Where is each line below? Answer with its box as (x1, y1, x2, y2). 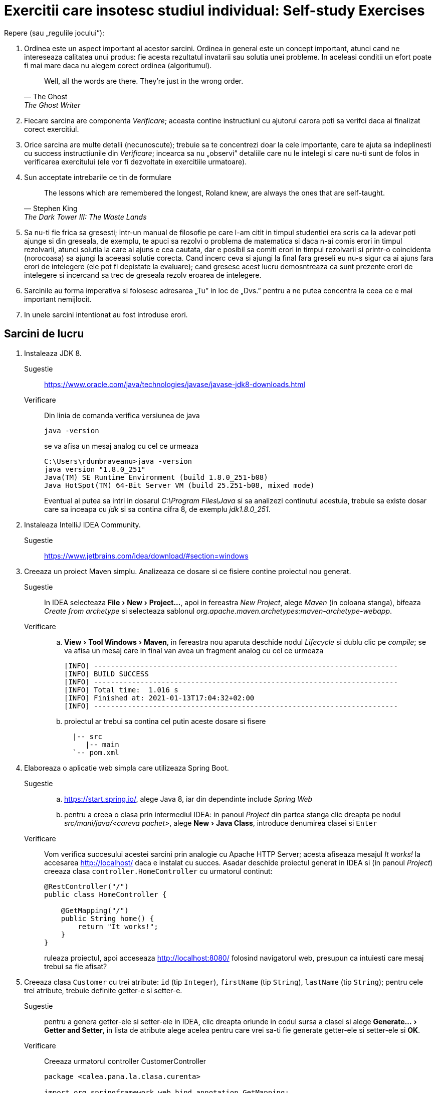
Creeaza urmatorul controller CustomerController (44, 1056, 206, 1065)
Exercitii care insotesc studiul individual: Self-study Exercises (4, 2, 425, 19)
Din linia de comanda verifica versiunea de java (44, 411, 200, 420)
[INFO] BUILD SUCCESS (64, 669, 149, 678)
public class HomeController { (44, 890, 167, 898)
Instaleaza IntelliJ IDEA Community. (24, 520, 141, 529)
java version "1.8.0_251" (44, 465, 146, 473)
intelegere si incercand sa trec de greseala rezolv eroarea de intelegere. (24, 270, 262, 279)
